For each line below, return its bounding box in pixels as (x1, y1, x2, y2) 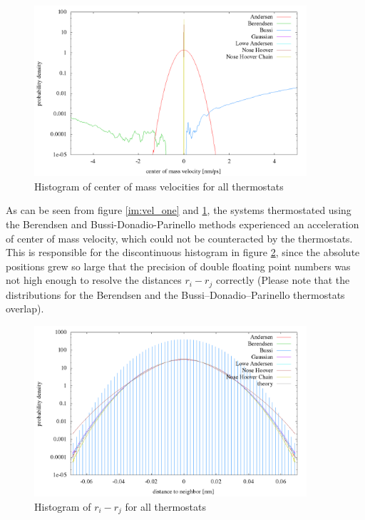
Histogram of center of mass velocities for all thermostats (34, 178, 284, 193)
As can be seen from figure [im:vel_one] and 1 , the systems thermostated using (6, 203, 351, 218)
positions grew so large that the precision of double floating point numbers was (6, 258, 351, 273)
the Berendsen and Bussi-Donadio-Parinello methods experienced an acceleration (6, 217, 359, 232)
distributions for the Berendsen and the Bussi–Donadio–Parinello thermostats (6, 287, 345, 302)
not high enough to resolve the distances (6, 272, 182, 287)
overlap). (6, 301, 44, 316)
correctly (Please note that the (215, 272, 350, 287)
